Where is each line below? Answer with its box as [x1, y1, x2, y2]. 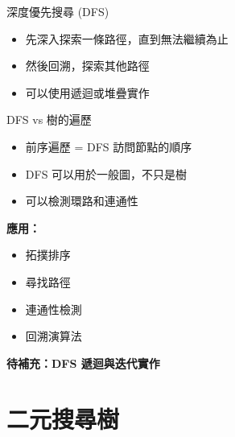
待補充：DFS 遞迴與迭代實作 [6, 354, 160, 371]
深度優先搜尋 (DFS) [6, 3, 109, 19]
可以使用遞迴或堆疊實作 [25, 84, 150, 101]
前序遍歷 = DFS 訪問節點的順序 [25, 138, 192, 155]
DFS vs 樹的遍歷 [6, 111, 92, 128]
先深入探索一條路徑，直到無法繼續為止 [25, 30, 229, 47]
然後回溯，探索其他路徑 [25, 57, 150, 74]
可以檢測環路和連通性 [25, 192, 138, 209]
